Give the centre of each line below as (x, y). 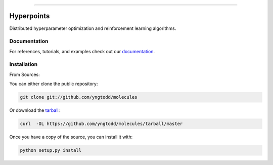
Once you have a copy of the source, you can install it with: (71, 137)
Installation (24, 64)
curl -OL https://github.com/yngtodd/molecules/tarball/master (101, 124)
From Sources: (25, 74)
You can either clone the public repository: (54, 84)
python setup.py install (51, 150)
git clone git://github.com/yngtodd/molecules (79, 97)
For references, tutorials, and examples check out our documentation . (82, 51)
